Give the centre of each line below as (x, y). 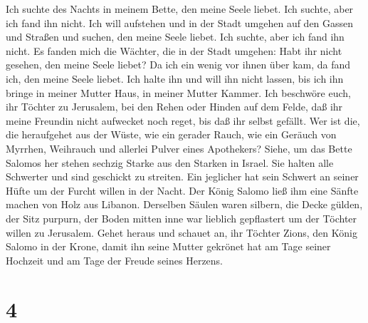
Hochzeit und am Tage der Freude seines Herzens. (115, 260)
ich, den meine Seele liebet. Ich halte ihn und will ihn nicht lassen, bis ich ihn (175, 78)
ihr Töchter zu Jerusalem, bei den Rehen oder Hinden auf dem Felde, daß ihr (174, 107)
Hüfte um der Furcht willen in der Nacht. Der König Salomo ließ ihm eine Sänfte (182, 190)
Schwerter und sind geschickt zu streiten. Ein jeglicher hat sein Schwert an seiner (182, 176)
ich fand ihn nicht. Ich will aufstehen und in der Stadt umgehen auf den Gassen (180, 22)
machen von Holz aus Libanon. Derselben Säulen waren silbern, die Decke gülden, (184, 204)
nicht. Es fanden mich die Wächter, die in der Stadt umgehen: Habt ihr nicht (174, 50)
